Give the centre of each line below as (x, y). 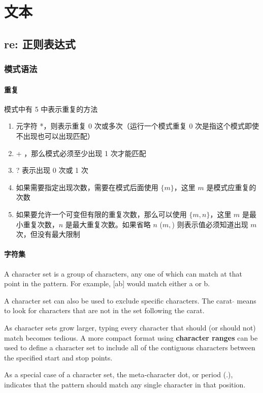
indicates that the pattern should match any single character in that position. (125, 384)
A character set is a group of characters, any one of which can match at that (123, 273)
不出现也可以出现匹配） (55, 135)
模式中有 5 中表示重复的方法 (51, 109)
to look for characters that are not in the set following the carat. (104, 310)
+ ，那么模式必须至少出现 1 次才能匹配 (81, 153)
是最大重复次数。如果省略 (108, 224)
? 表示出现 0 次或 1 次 (52, 170)
